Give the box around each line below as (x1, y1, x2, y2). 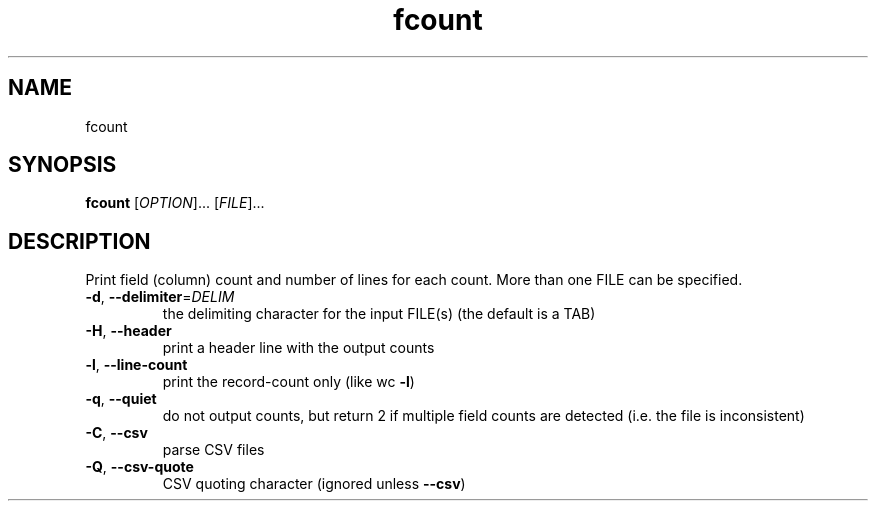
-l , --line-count (85, 356, 188, 374)
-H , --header (85, 322, 172, 340)
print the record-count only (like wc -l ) (162, 373, 415, 391)
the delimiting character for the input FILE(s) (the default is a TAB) (162, 305, 596, 323)
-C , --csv (85, 424, 148, 442)
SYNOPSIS (8, 152, 117, 178)
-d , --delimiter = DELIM (85, 288, 235, 306)
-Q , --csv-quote (85, 458, 194, 476)
